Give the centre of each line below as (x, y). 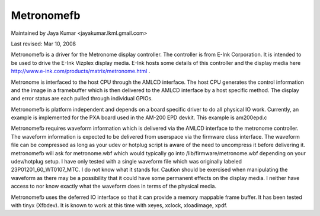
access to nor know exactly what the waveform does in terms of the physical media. (113, 186)
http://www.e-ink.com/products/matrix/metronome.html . (81, 71)
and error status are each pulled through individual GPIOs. (82, 99)
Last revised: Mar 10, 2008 (44, 44)
